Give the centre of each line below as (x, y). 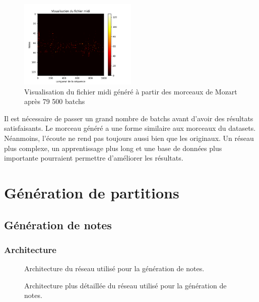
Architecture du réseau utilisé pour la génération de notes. (114, 268)
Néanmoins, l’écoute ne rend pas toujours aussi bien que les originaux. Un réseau (129, 138)
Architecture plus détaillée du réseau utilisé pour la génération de (125, 285)
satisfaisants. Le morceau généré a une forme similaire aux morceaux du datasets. (130, 128)
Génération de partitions (92, 192)
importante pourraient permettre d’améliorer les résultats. (94, 158)
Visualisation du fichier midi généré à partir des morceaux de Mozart (131, 91)
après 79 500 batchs (55, 101)
